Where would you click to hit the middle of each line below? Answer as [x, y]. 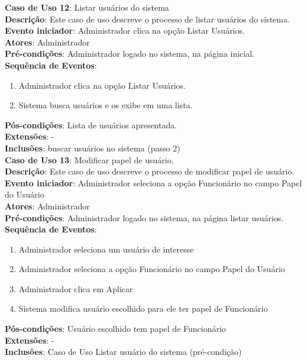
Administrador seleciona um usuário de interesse [106, 249]
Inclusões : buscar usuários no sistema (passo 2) [93, 148]
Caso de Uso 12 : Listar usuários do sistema [87, 7]
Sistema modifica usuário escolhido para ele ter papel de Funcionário [143, 308]
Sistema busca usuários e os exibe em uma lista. [106, 105]
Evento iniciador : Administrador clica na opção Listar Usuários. [125, 30]
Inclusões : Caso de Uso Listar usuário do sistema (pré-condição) [123, 352]
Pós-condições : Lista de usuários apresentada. [91, 125]
